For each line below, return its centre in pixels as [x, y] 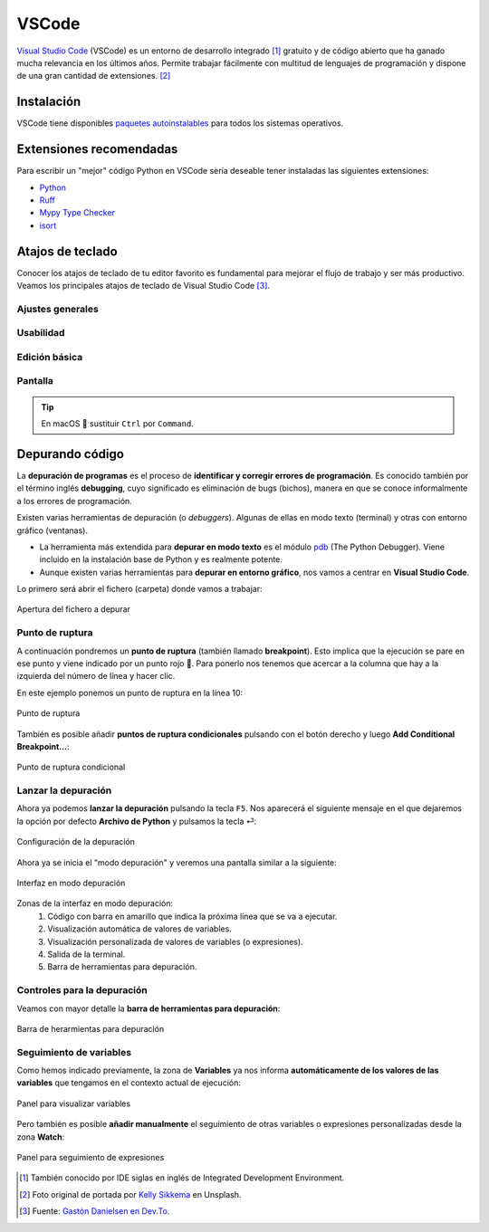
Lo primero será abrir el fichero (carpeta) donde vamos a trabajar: [139, 589]
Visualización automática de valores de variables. [140, 929]
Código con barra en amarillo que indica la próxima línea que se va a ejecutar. [192, 916]
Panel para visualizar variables [74, 1103]
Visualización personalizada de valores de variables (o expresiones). [175, 941]
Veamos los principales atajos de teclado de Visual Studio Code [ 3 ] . [144, 286]
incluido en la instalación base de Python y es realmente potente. [161, 559]
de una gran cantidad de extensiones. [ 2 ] [94, 76]
